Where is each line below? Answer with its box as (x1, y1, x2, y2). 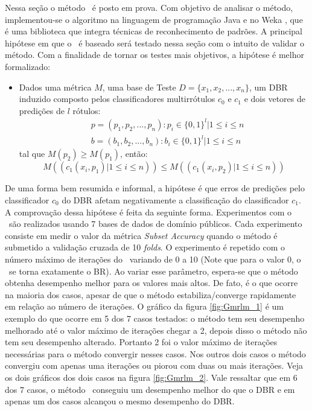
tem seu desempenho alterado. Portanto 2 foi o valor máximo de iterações (5, 336, 278, 348)
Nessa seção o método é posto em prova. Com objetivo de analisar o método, (5, 1, 293, 13)
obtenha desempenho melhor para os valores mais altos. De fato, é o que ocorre (5, 276, 298, 289)
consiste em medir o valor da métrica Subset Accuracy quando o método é (5, 229, 278, 241)
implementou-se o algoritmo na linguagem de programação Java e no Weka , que (5, 13, 303, 25)
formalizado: (5, 60, 51, 72)
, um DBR (249, 80, 288, 93)
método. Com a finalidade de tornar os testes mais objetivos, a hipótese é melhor (5, 48, 304, 61)
